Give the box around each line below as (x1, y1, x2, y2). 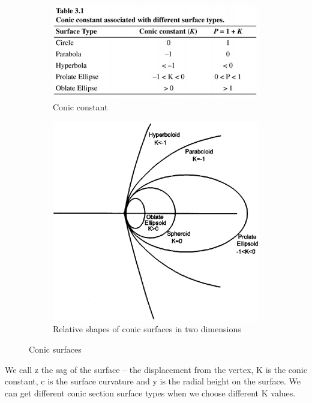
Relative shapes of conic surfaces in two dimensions (53, 323, 241, 335)
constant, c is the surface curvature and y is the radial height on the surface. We (5, 375, 301, 387)
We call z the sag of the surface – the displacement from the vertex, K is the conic (5, 363, 307, 375)
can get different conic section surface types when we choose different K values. (5, 386, 296, 399)
